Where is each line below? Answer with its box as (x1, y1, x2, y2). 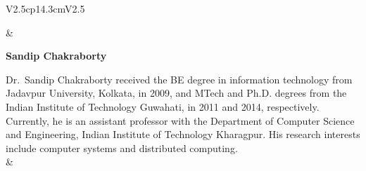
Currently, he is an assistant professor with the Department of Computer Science (6, 113, 355, 128)
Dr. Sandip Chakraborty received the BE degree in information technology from (6, 71, 353, 86)
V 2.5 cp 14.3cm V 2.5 (6, 1, 85, 15)
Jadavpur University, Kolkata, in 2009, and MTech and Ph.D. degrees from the (6, 85, 347, 100)
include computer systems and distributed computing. (6, 140, 238, 155)
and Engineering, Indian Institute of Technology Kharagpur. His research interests (6, 127, 360, 142)
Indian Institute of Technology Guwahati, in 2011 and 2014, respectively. (6, 99, 320, 114)
